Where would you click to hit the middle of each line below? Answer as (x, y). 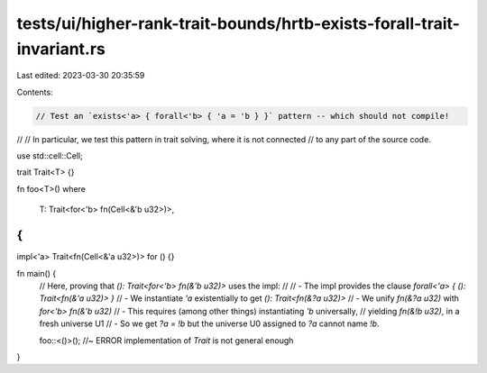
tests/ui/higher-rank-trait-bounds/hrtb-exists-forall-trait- (238, 23)
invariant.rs (61, 49)
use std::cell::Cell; (50, 156)
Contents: (35, 92)
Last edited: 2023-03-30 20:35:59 (81, 76)
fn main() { (37, 273)
